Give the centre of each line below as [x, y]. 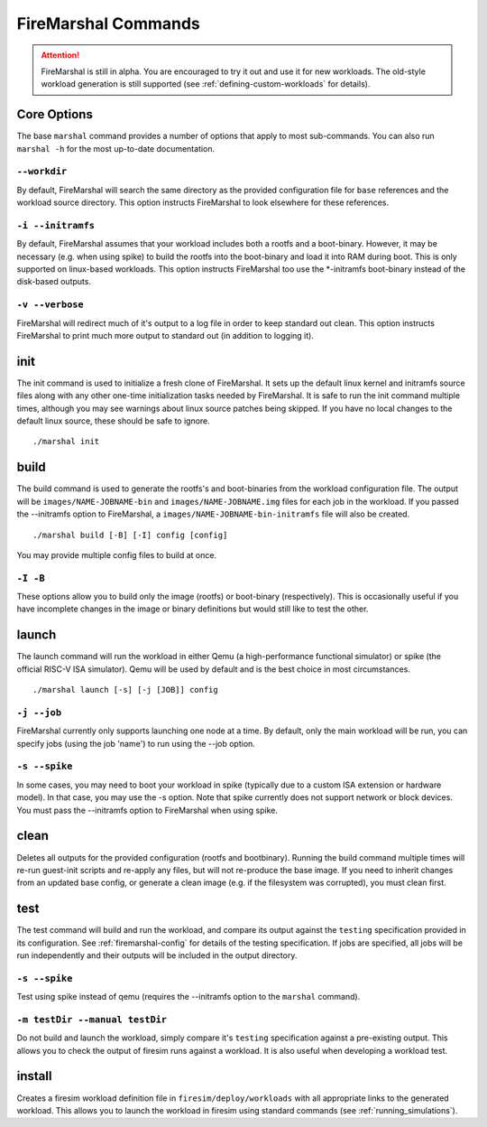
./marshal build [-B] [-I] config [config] [130, 535]
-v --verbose [51, 305]
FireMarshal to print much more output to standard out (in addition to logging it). [165, 335]
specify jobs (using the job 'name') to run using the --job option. [136, 743]
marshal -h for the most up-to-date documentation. [116, 148]
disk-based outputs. [54, 282]
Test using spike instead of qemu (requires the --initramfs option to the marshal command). [188, 997]
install [34, 1076]
